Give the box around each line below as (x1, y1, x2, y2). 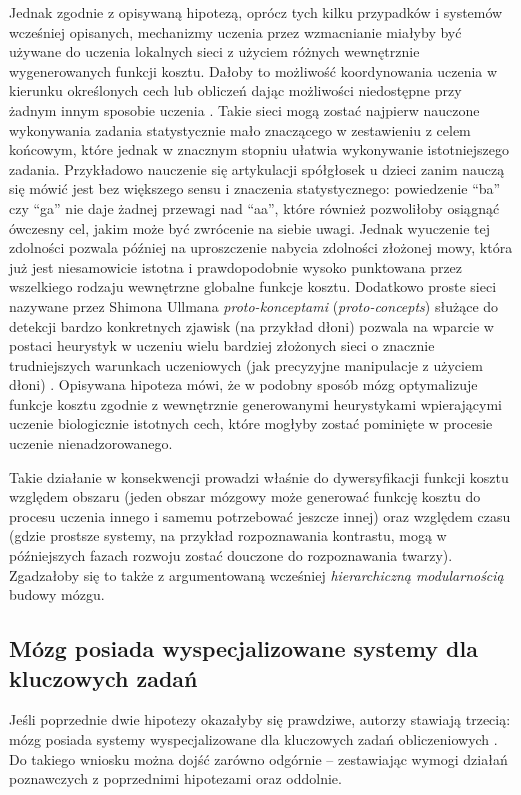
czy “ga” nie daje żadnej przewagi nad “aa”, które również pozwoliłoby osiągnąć (9, 197, 500, 218)
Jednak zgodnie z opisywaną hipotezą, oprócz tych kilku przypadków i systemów (9, 2, 503, 22)
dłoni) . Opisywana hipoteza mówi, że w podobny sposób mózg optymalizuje (9, 374, 478, 395)
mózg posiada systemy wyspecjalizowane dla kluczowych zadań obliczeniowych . (9, 729, 498, 749)
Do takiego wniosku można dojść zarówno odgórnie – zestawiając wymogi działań (9, 748, 508, 769)
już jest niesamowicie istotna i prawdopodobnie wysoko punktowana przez (9, 256, 463, 277)
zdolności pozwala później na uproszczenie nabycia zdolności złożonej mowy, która (9, 237, 513, 258)
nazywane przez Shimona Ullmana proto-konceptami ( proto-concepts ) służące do (9, 295, 499, 316)
